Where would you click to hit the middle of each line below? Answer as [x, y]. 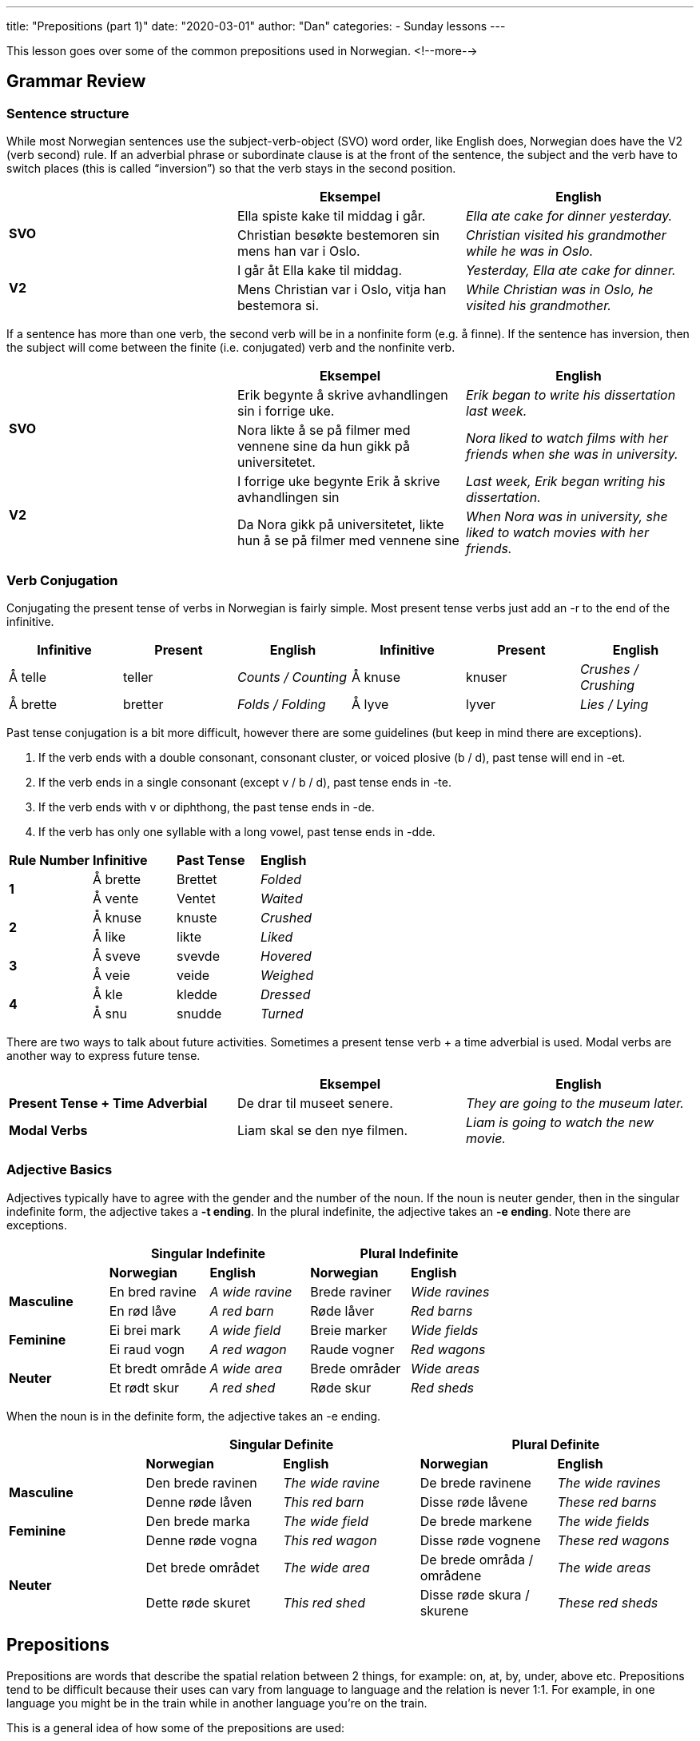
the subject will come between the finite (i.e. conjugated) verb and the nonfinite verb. [231, 348]
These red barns [607, 1502]
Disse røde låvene [474, 1502]
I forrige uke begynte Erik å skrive [338, 482]
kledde [197, 994]
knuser [486, 677]
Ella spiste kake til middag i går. [331, 216]
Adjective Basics [60, 1170]
